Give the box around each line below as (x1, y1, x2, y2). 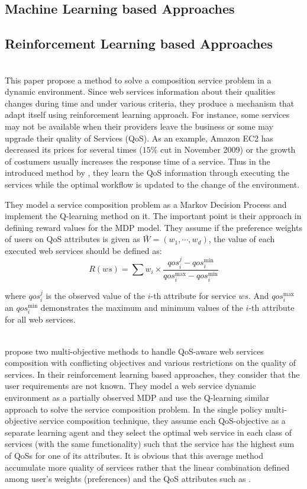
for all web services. (5, 313, 76, 326)
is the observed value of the (46, 289, 145, 301)
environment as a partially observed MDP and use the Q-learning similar (5, 391, 270, 403)
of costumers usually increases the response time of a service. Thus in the (5, 155, 270, 167)
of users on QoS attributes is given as (5, 233, 140, 245)
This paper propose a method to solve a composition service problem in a (5, 73, 272, 86)
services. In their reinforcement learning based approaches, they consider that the (5, 368, 300, 380)
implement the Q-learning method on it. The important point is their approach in (5, 210, 302, 222)
